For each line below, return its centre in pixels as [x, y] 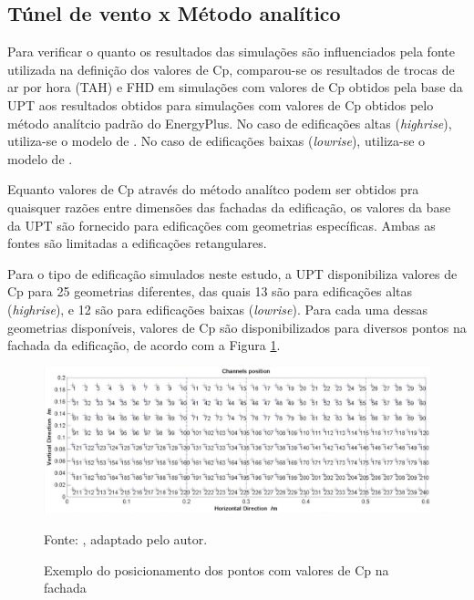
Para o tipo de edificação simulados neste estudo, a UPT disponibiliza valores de [232, 273]
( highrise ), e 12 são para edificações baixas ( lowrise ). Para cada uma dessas [218, 309]
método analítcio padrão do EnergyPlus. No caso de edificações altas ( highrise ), [230, 123]
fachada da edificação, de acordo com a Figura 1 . [144, 345]
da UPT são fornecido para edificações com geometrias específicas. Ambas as [222, 225]
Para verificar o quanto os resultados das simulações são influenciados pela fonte [231, 52]
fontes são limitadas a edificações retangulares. [137, 243]
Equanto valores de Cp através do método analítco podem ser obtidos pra [213, 189]
